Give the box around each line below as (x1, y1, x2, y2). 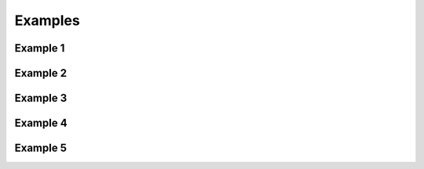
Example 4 (14, 117, 68, 130)
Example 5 (14, 142, 67, 155)
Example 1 (14, 41, 65, 55)
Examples (14, 12, 80, 29)
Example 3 (14, 92, 68, 105)
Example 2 (14, 67, 67, 80)
